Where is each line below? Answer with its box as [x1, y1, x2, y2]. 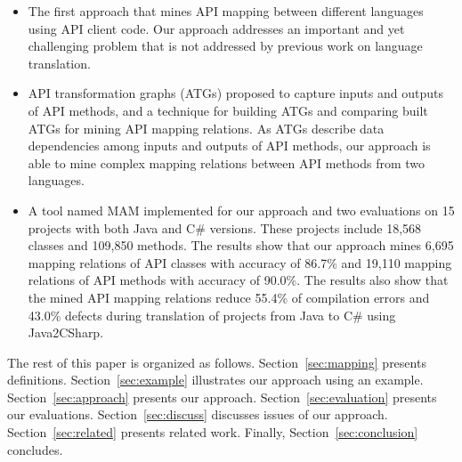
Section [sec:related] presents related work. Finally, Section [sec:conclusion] [7, 423, 418, 442]
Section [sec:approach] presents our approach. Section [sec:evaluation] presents [7, 387, 437, 406]
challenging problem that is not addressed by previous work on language [28, 36, 423, 55]
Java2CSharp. [28, 323, 104, 342]
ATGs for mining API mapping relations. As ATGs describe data [28, 118, 385, 137]
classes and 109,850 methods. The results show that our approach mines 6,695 [28, 236, 454, 255]
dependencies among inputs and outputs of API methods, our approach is [28, 136, 431, 155]
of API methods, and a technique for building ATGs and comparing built [28, 101, 428, 119]
